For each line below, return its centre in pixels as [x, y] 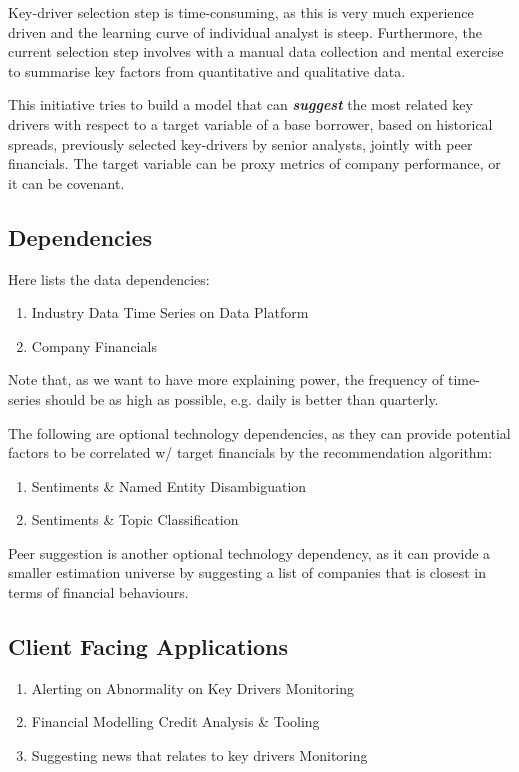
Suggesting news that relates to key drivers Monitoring [199, 755]
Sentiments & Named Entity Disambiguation [169, 485]
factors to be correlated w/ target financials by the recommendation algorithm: [250, 452]
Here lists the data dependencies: [109, 278]
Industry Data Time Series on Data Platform [170, 312]
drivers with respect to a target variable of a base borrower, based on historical [250, 123]
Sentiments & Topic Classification [135, 519]
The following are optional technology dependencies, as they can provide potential [259, 432]
